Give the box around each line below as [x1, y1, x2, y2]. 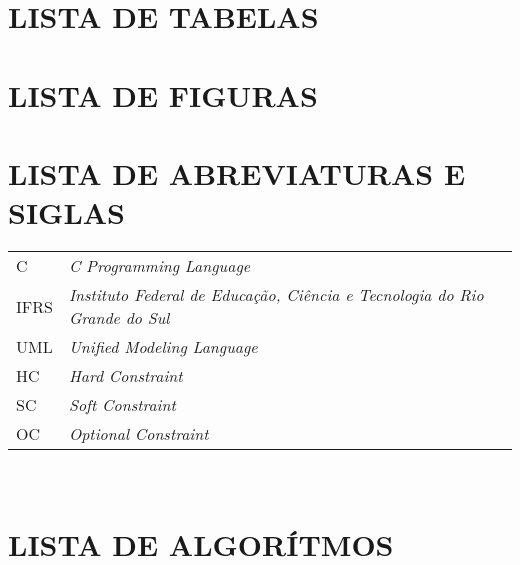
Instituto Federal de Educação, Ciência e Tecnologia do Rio [68, 283, 484, 307]
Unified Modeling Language [68, 335, 258, 359]
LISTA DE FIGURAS [8, 74, 318, 115]
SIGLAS [8, 192, 126, 233]
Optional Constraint [68, 422, 209, 446]
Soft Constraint [68, 393, 176, 417]
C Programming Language [68, 254, 251, 278]
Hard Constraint [68, 364, 183, 388]
